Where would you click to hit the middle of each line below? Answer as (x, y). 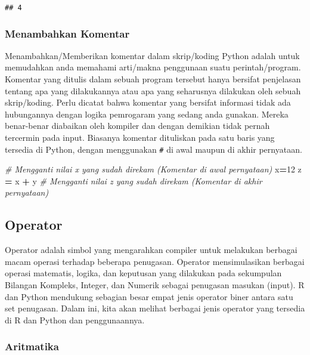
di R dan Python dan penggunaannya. (75, 319)
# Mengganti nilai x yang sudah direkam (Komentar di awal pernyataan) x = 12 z (153, 169)
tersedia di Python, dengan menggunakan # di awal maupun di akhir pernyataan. (154, 149)
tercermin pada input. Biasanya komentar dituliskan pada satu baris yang (140, 138)
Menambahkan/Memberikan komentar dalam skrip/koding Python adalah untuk (152, 55)
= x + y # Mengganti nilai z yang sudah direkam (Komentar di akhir (134, 180)
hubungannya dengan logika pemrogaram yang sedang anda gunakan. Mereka (147, 114)
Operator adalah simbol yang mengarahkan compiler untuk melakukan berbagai (151, 250)
